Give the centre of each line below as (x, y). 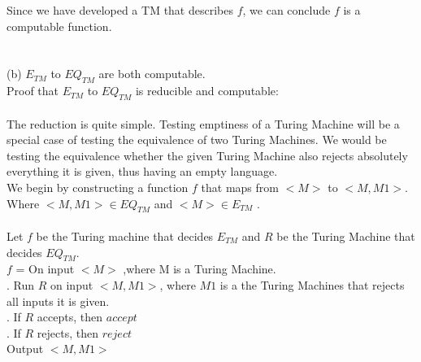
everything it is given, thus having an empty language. (142, 171)
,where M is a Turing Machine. (200, 269)
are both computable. (152, 74)
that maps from (240, 187)
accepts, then (70, 317)
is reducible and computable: (207, 91)
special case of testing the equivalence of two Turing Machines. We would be (197, 140)
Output (25, 349)
